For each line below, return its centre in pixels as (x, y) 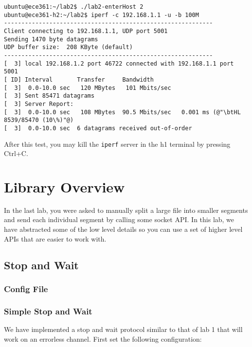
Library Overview (64, 186)
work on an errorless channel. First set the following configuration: (103, 338)
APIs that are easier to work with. (55, 238)
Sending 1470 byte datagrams (51, 39)
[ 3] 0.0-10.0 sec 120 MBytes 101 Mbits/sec (88, 88)
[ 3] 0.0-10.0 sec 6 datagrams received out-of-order (98, 128)
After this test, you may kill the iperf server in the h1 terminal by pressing (117, 144)
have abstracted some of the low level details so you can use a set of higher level (123, 229)
